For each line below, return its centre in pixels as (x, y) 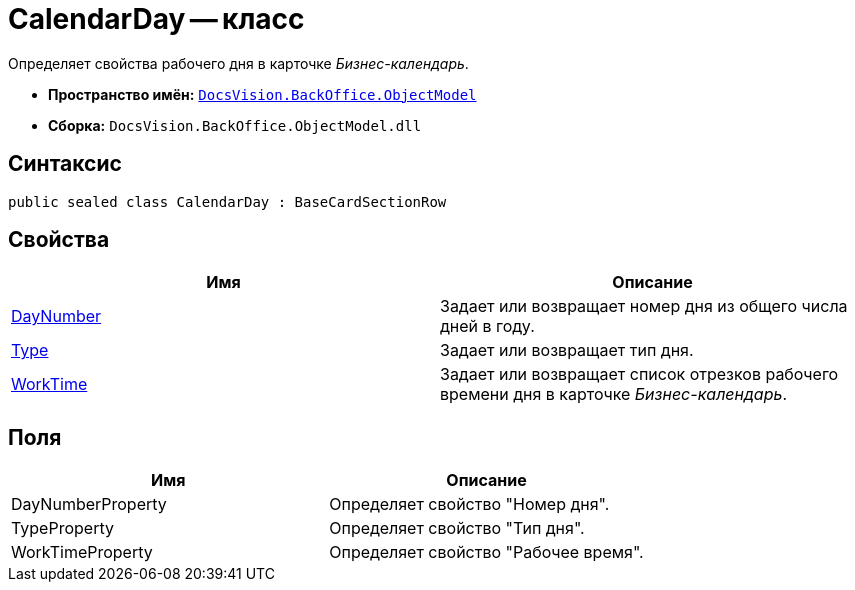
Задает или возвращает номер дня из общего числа (644, 306)
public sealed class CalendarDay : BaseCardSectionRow (227, 201)
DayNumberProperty (89, 504)
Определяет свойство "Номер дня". (469, 504)
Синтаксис (65, 164)
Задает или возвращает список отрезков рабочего (639, 374)
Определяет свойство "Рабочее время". (486, 552)
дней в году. (487, 326)
